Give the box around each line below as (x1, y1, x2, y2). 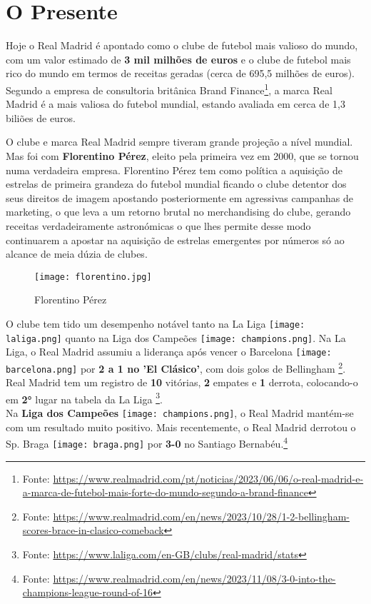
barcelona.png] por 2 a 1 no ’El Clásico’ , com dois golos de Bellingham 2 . (6, 358, 346, 376)
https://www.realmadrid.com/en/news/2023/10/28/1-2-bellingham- (53, 508, 350, 523)
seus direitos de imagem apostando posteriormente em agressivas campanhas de (6, 190, 353, 205)
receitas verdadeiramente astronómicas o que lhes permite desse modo (6, 218, 311, 233)
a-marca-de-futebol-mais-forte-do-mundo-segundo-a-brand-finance (22, 485, 308, 500)
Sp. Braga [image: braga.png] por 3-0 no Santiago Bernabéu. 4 (6, 434, 288, 451)
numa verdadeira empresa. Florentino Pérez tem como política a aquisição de (6, 162, 343, 177)
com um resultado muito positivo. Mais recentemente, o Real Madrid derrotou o (6, 419, 356, 434)
